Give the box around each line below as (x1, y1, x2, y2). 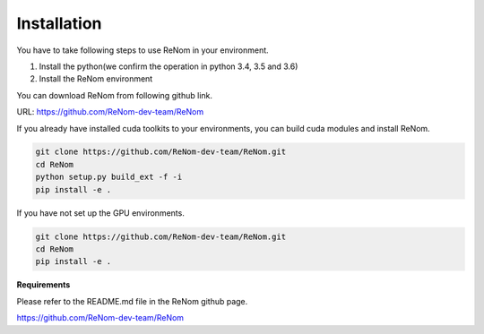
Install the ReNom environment (39, 73, 153, 84)
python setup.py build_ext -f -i (35, 172, 183, 183)
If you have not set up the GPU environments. (16, 207, 186, 218)
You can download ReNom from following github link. (16, 90, 213, 100)
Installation (16, 13, 102, 33)
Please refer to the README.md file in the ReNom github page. (16, 295, 248, 306)
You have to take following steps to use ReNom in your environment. (16, 45, 269, 56)
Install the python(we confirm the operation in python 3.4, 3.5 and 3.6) (39, 61, 298, 72)
